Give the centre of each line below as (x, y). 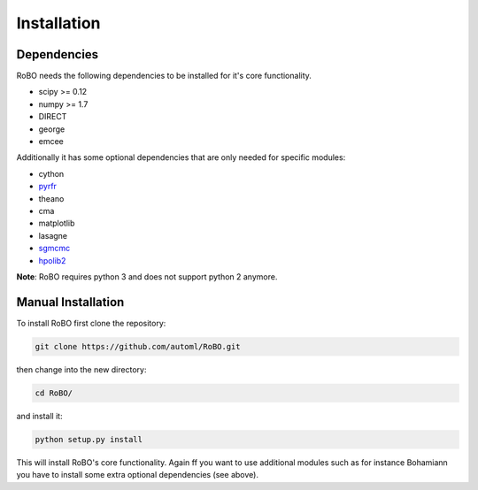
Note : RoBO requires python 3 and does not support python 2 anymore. (147, 276)
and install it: (39, 416)
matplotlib (57, 223)
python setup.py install (89, 439)
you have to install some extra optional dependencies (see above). (137, 475)
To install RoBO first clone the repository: (91, 323)
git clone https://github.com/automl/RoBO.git (138, 346)
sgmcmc (54, 249)
